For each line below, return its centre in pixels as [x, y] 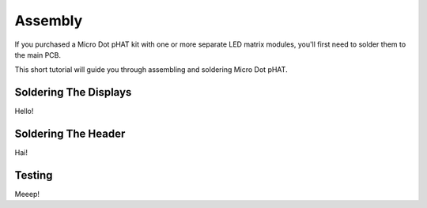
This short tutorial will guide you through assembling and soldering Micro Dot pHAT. [151, 70]
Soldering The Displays [73, 92]
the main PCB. [38, 55]
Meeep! [27, 195]
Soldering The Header [70, 134]
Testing [34, 175]
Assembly [49, 21]
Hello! [24, 112]
